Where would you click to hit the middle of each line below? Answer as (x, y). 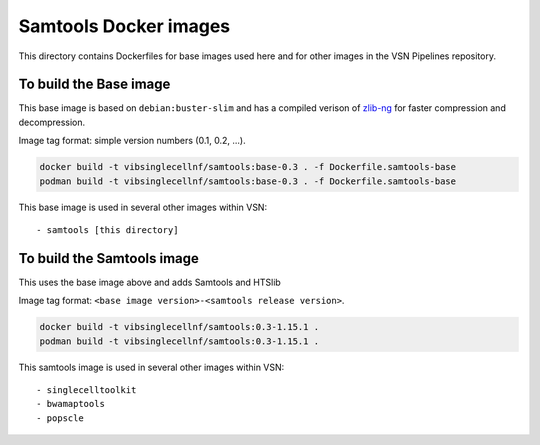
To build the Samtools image (109, 258)
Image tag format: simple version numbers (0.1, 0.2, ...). (132, 141)
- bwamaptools (70, 404)
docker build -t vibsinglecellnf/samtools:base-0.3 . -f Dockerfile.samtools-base (248, 167)
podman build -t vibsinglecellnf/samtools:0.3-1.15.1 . (179, 341)
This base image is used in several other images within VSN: (143, 207)
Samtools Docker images (124, 26)
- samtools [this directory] (107, 229)
